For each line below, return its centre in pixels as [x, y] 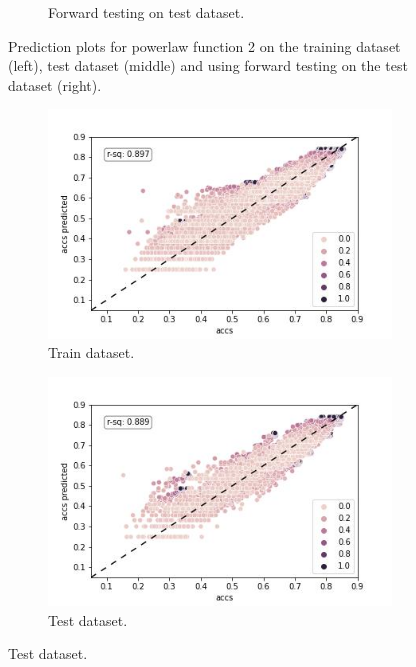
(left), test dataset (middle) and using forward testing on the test [208, 65]
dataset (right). [55, 84]
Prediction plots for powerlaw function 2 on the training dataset [204, 45]
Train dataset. [91, 352]
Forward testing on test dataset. [146, 12]
